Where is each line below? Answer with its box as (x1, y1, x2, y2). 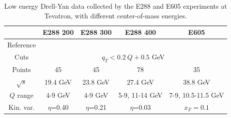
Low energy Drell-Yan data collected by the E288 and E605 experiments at (4, 1, 227, 11)
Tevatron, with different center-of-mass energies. (44, 10, 187, 20)
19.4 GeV (45, 77, 72, 87)
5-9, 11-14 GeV (118, 89, 163, 100)
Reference (7, 40, 36, 50)
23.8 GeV (82, 77, 110, 87)
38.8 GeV (183, 77, 211, 87)
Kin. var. (8, 102, 35, 112)
